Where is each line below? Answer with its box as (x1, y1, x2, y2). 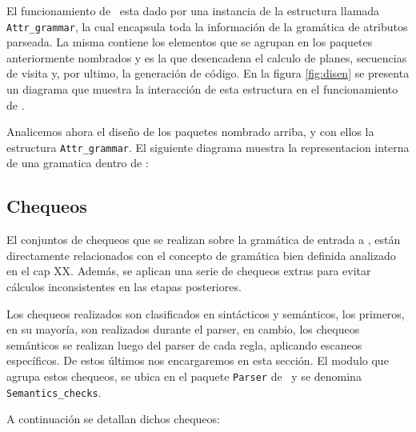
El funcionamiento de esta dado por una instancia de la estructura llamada (6, 2, 380, 18)
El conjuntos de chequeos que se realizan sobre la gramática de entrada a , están (6, 231, 401, 248)
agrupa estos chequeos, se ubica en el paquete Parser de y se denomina (6, 368, 362, 385)
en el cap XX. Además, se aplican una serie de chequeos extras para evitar (6, 262, 371, 279)
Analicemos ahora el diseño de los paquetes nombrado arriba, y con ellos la (6, 123, 374, 140)
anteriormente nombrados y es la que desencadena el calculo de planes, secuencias (6, 49, 407, 66)
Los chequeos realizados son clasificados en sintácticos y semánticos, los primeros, (6, 305, 405, 322)
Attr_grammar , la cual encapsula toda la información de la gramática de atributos (6, 18, 408, 34)
